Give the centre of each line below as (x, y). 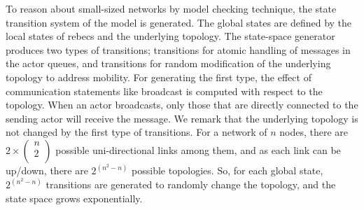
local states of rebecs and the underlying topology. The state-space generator (170, 36)
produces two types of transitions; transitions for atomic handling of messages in (178, 49)
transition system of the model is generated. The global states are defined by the (179, 22)
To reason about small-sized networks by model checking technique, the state (171, 8)
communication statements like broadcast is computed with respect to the (164, 91)
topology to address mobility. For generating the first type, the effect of (159, 77)
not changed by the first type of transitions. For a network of (136, 132)
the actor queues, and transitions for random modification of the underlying (168, 63)
